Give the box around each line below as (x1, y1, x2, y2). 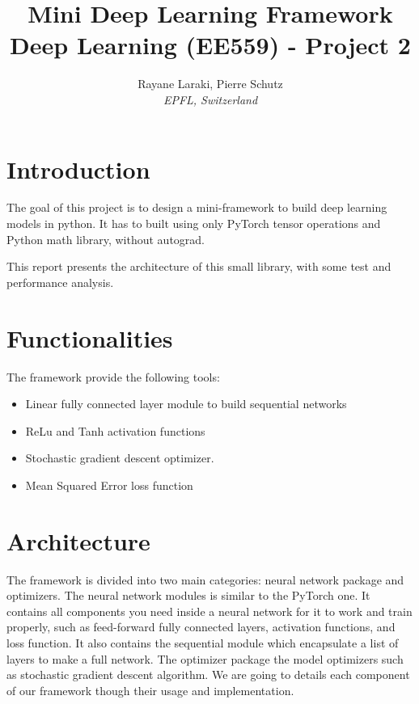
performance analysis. (6, 273, 114, 290)
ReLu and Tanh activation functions (25, 422, 205, 439)
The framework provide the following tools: (6, 368, 220, 385)
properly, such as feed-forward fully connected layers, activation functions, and (6, 618, 396, 635)
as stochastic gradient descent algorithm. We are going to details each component (6, 666, 410, 683)
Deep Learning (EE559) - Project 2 (10, 28, 411, 61)
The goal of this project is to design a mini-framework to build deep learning (6, 199, 387, 216)
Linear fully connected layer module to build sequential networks (25, 395, 347, 412)
